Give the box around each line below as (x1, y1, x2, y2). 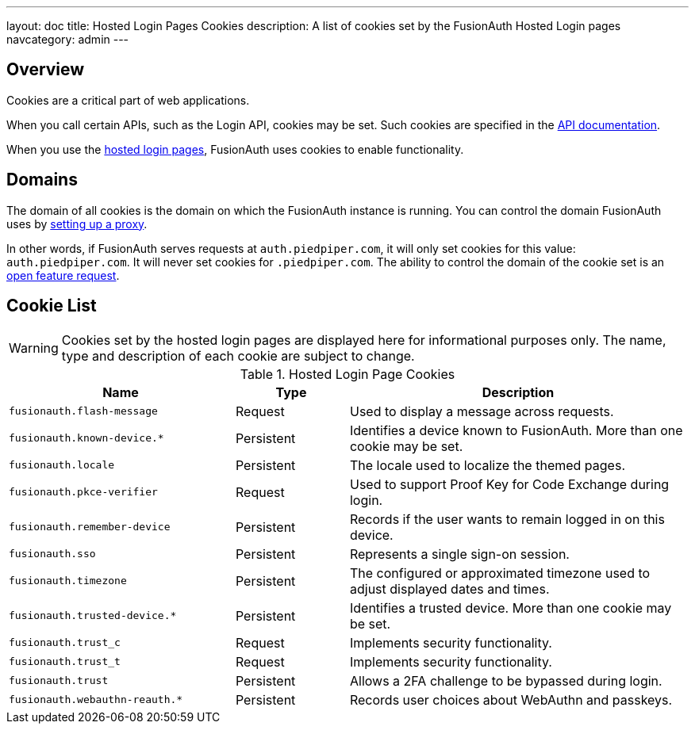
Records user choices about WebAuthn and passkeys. (349, 691, 673, 708)
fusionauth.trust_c (9, 636, 121, 649)
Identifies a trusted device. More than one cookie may (349, 599, 672, 616)
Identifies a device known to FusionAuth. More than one (349, 422, 683, 438)
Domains (6, 170, 78, 190)
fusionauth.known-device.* (9, 432, 164, 445)
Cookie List (6, 296, 97, 316)
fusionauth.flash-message (9, 405, 158, 418)
